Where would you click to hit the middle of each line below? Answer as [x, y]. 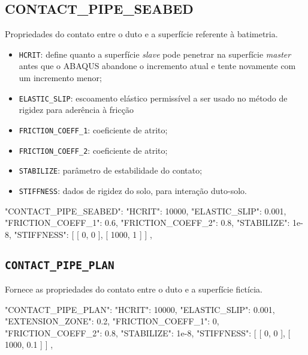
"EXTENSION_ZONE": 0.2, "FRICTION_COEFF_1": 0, [112, 321]
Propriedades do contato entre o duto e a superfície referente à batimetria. [141, 34]
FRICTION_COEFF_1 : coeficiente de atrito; [93, 129]
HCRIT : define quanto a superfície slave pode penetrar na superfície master [155, 54]
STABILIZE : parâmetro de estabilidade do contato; [111, 170]
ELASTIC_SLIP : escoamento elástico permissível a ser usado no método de [153, 98]
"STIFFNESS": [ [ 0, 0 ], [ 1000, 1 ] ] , [83, 234]
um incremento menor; [60, 78]
